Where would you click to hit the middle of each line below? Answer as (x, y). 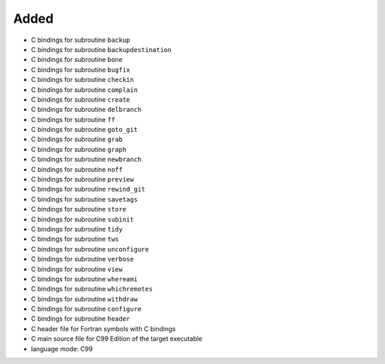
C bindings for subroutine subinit (83, 219)
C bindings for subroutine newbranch (86, 160)
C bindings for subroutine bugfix (81, 69)
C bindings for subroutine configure (86, 309)
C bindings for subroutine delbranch (86, 110)
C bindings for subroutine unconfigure (90, 249)
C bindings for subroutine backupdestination (101, 49)
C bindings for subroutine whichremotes (92, 289)
